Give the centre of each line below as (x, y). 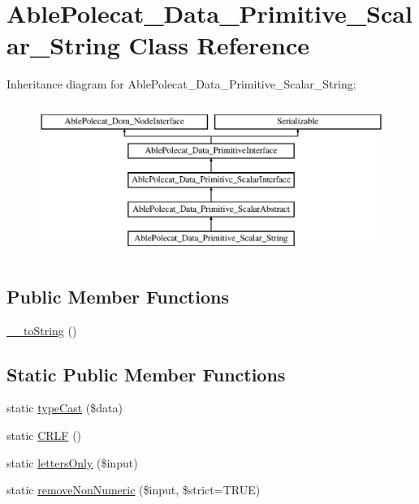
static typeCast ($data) (65, 408)
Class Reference (219, 45)
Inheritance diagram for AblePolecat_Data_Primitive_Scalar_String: (181, 84)
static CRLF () (44, 435)
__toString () (42, 330)
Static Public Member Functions (146, 374)
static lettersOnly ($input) (72, 462)
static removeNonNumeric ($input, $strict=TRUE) (134, 490)
